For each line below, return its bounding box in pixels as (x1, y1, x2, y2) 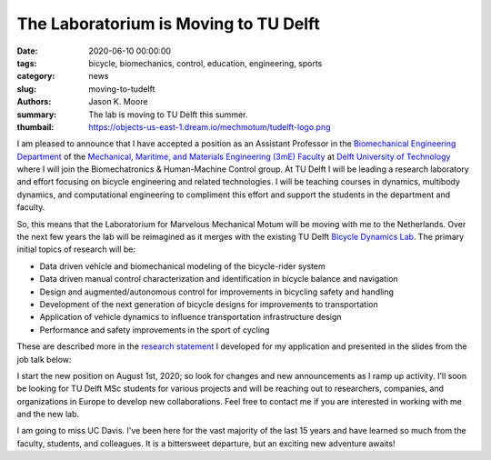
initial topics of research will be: (16, 244, 136, 255)
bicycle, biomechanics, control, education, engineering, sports (88, 57, 323, 68)
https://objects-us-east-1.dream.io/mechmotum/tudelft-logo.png (88, 121, 331, 132)
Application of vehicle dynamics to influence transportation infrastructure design (39, 312, 342, 323)
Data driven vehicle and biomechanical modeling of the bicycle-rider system (39, 260, 326, 272)
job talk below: (16, 354, 72, 365)
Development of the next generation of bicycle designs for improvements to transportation (39, 298, 378, 309)
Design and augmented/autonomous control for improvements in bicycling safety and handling (39, 286, 395, 297)
